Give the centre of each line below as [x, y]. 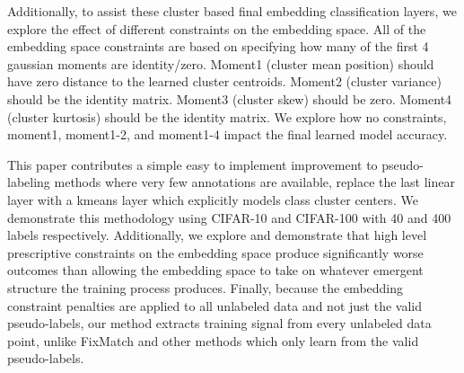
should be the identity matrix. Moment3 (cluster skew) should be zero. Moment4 [230, 98]
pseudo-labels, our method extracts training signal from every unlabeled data [219, 323]
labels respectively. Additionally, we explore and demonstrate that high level [217, 235]
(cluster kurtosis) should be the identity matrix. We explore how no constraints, [227, 116]
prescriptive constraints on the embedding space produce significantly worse [215, 252]
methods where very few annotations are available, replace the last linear [254, 182]
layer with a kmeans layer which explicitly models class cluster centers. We [213, 199]
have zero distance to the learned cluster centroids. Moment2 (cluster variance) [224, 81]
